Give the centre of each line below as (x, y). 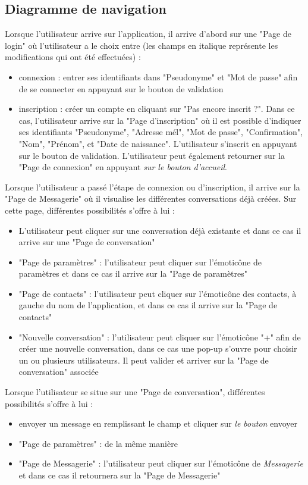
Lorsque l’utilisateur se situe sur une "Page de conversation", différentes (135, 392)
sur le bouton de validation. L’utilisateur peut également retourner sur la (152, 155)
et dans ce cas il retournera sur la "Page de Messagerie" (120, 475)
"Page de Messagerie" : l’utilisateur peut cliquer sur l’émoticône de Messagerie (161, 463)
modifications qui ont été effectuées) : (73, 57)
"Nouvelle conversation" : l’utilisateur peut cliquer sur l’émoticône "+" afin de (160, 337)
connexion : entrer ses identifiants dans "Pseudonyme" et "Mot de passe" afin (158, 76)
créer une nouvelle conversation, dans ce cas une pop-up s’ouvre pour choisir (158, 348)
